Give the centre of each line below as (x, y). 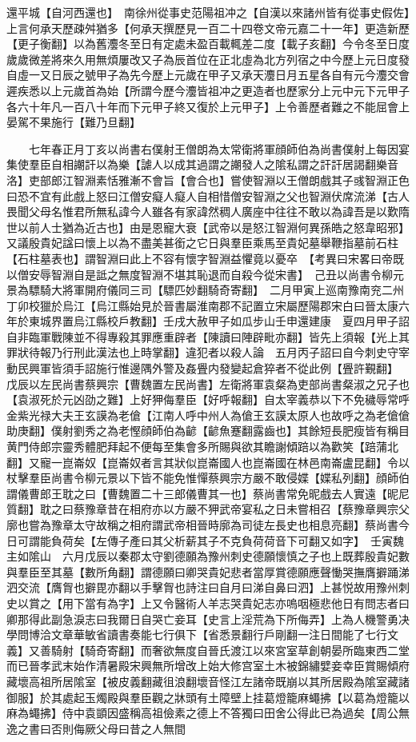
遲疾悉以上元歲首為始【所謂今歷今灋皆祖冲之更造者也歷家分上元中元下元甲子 (208, 90)
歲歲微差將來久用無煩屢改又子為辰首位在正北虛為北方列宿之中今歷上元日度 (202, 59)
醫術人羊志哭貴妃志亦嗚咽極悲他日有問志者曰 (292, 602)
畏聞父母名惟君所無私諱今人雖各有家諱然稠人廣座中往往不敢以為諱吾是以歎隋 (208, 211)
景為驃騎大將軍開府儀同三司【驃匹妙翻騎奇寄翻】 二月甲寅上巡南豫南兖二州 (205, 290)
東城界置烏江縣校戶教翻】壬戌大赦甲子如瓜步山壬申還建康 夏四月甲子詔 (219, 321)
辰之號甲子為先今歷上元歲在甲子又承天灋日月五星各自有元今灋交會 (236, 75)
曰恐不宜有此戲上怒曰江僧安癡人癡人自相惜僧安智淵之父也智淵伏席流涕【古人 (208, 195)
